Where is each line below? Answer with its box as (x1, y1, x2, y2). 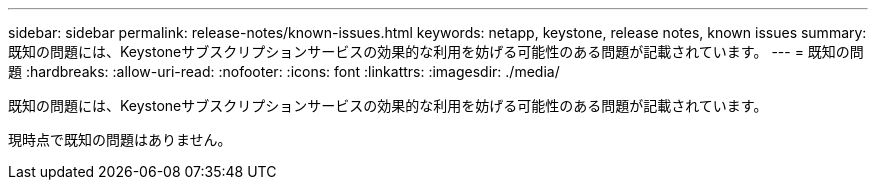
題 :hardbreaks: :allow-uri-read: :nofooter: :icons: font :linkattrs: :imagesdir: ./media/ (8, 63, 560, 80)
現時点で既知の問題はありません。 (8, 131, 232, 148)
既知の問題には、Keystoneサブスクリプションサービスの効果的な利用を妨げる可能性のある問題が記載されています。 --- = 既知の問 (8, 43, 864, 60)
